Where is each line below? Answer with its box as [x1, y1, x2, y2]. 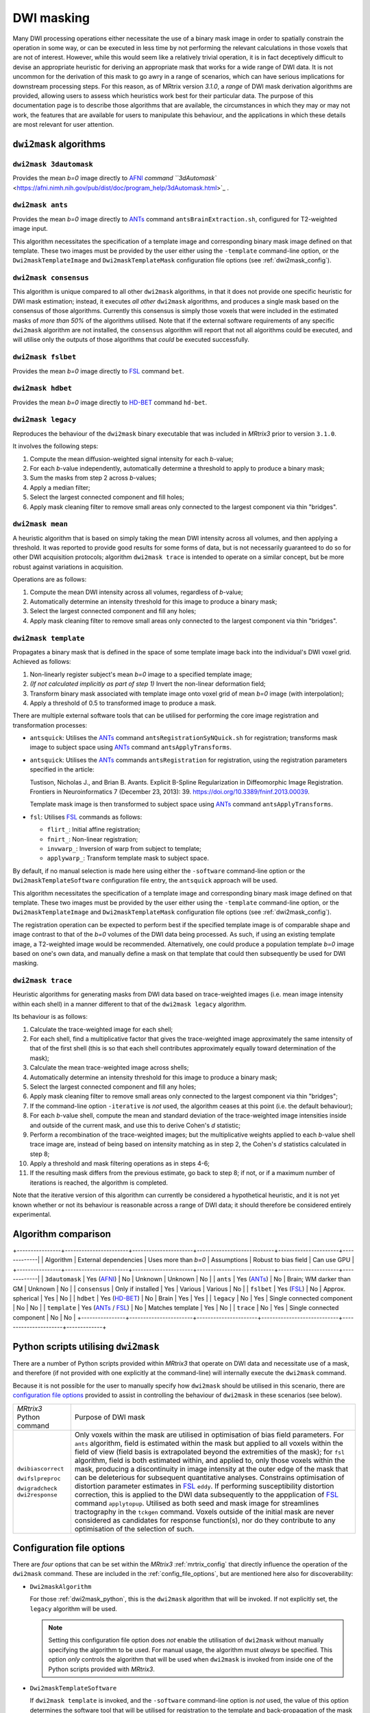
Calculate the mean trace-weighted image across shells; [29, 1063, 189, 1072]
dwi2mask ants [12, 201, 69, 210]
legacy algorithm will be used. [29, 1604, 118, 1613]
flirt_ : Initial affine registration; [47, 826, 140, 834]
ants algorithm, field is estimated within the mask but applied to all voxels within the [74, 1438, 344, 1448]
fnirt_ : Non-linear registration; [47, 835, 138, 843]
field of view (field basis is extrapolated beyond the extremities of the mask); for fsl [74, 1446, 345, 1456]
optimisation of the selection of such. [74, 1524, 195, 1533]
